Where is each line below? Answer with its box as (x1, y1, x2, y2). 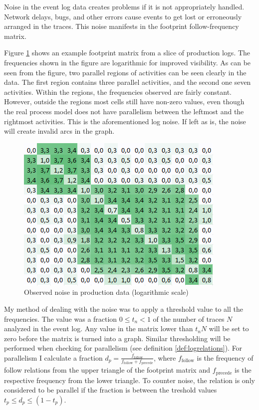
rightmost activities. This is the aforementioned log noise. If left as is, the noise (4, 116, 246, 126)
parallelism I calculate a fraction (4, 352, 103, 363)
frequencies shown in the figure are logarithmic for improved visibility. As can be (4, 57, 251, 67)
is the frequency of (197, 352, 254, 363)
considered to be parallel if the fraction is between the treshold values (4, 385, 217, 395)
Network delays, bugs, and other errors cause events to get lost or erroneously (4, 11, 242, 21)
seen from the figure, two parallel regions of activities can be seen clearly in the (4, 67, 247, 77)
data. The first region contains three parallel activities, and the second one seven (4, 77, 251, 87)
